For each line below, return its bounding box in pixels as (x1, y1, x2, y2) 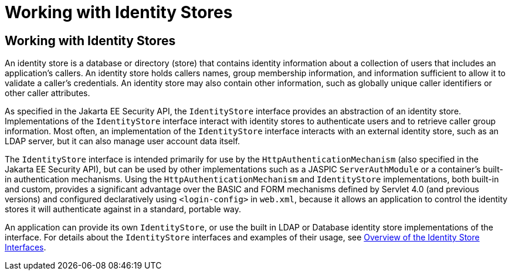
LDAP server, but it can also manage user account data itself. (5, 136, 240, 147)
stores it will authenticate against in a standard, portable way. (5, 204, 242, 215)
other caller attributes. (5, 88, 90, 99)
